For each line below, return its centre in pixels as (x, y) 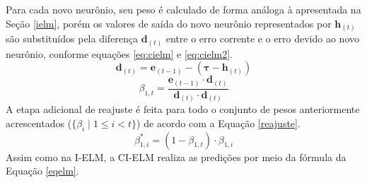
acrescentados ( (39, 123)
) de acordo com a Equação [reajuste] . (219, 123)
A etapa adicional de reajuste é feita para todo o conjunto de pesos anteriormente (183, 109)
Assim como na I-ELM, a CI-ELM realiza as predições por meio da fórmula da (176, 157)
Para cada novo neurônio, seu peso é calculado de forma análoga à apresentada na (183, 9)
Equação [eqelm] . (42, 171)
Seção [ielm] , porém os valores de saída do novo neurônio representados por (169, 23)
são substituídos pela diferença (72, 39)
